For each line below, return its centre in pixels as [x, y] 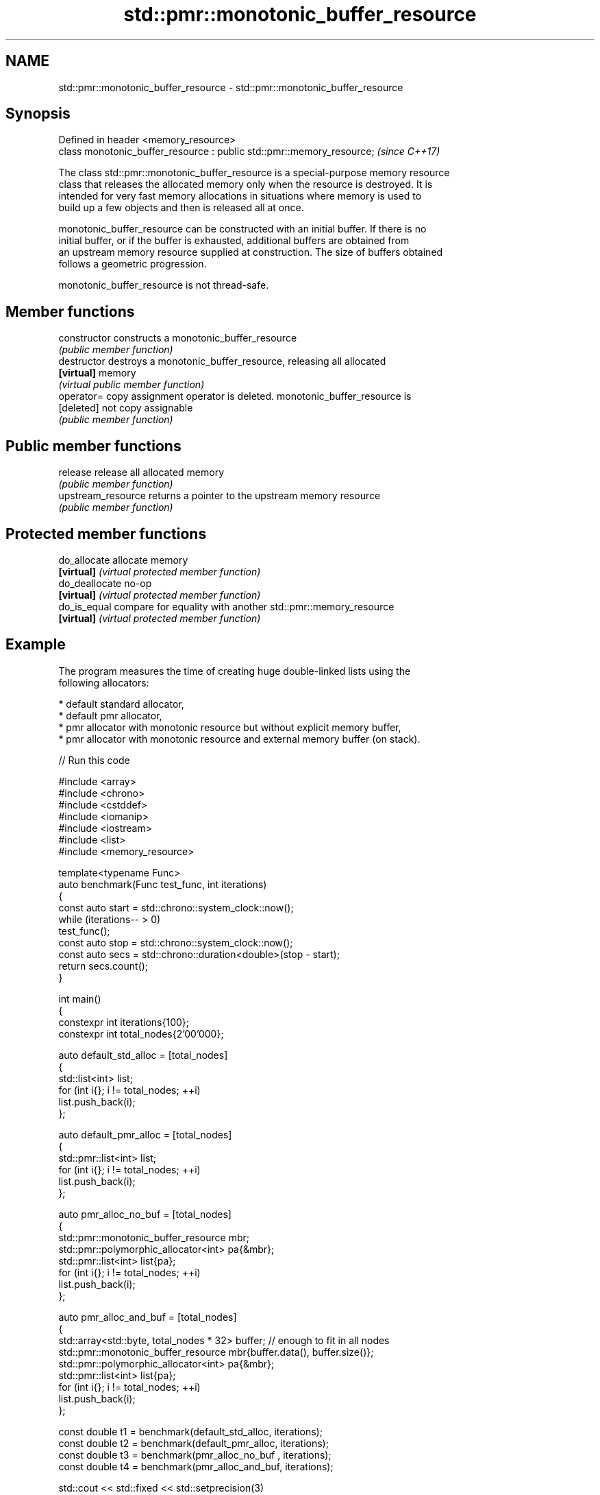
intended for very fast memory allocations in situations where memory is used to [240, 196]
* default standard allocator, [121, 704]
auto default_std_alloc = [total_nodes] [143, 1055]
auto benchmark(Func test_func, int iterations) [163, 884]
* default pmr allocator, [110, 715]
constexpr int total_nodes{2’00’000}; [141, 1033]
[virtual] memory [97, 373]
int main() [80, 998]
